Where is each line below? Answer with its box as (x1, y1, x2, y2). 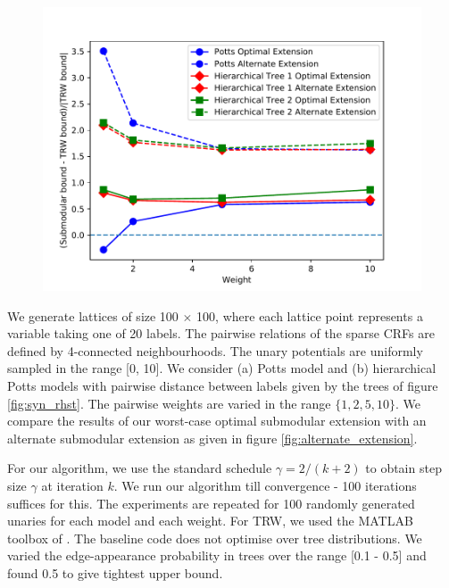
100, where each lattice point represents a (196, 306, 423, 325)
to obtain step (365, 459, 442, 477)
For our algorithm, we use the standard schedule (7, 459, 272, 477)
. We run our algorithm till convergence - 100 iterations (113, 476, 417, 494)
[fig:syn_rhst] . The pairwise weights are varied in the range (7, 393, 331, 412)
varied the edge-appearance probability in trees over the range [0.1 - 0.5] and (7, 546, 427, 565)
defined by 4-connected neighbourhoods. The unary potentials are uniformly (7, 341, 423, 360)
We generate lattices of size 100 (7, 306, 179, 325)
